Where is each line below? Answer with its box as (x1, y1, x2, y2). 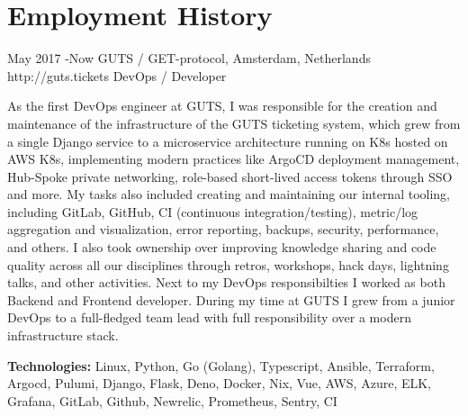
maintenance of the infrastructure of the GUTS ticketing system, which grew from (7, 113, 461, 132)
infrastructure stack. (7, 326, 119, 345)
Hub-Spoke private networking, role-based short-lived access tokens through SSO (7, 167, 453, 185)
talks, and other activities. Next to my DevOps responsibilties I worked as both (7, 273, 445, 292)
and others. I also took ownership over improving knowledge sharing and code (7, 238, 436, 257)
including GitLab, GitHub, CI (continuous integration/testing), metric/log (7, 202, 418, 221)
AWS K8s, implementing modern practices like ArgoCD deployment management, (7, 149, 460, 168)
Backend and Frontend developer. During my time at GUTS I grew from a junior (7, 290, 455, 309)
